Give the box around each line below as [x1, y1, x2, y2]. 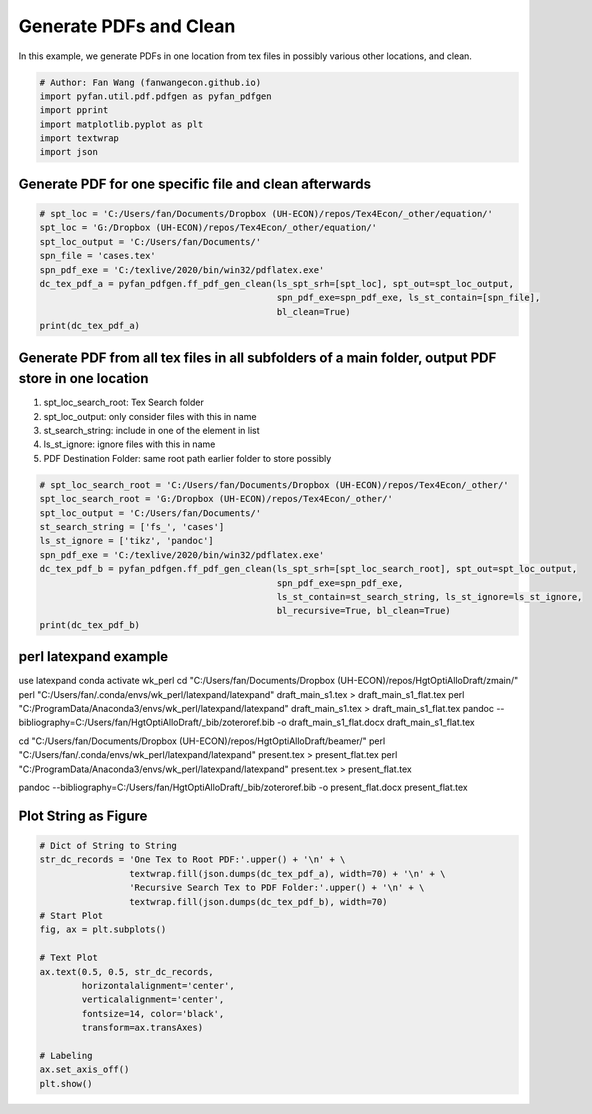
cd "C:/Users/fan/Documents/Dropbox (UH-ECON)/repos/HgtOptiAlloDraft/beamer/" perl [18, 735, 386, 747]
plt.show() [39, 1078, 93, 1089]
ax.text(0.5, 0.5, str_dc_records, [39, 966, 214, 977]
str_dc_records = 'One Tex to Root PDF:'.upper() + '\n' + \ [39, 854, 346, 865]
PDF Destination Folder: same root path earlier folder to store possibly [43, 452, 332, 464]
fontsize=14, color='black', [81, 1008, 225, 1019]
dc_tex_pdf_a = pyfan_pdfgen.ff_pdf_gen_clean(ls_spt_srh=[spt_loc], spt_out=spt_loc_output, [39, 278, 515, 290]
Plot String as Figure [18, 807, 148, 824]
